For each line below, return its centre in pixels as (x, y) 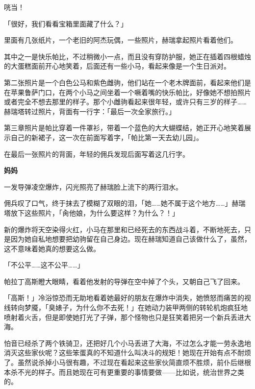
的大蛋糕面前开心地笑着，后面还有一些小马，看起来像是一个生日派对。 (117, 66)
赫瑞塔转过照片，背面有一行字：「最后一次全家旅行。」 (90, 111)
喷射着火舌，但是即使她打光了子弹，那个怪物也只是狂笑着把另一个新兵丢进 (124, 317)
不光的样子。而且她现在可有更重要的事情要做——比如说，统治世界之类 (131, 372)
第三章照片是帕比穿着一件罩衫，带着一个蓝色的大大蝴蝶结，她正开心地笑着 (124, 128)
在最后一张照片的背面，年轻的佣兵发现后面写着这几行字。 (97, 154)
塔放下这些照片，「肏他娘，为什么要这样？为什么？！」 (91, 212)
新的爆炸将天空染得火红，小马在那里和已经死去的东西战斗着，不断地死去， (124, 229)
